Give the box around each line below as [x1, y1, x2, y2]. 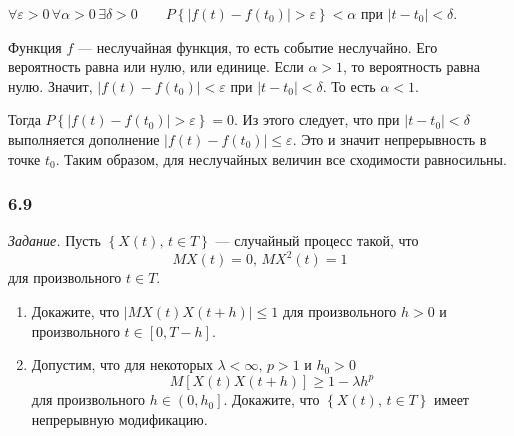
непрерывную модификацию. [31, 408, 208, 429]
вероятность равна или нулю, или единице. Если [8, 56, 304, 77]
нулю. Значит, [8, 75, 93, 96]
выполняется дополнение [8, 128, 160, 149]
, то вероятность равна [343, 56, 480, 77]
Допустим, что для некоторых [31, 354, 213, 375]
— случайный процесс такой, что [215, 230, 419, 251]
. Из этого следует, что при [234, 109, 400, 130]
